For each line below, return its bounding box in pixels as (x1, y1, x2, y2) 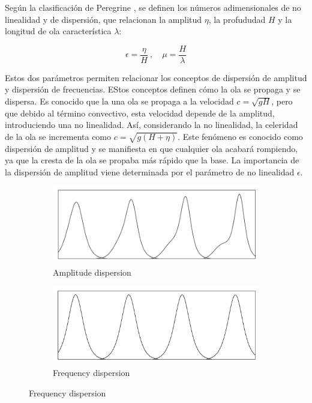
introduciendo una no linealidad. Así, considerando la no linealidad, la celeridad (5, 118, 298, 131)
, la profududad (208, 13, 266, 25)
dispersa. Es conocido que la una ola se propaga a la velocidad (5, 95, 234, 108)
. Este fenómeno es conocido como (178, 130, 303, 142)
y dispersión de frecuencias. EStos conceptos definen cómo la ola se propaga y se (5, 83, 301, 95)
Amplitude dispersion (53, 265, 131, 278)
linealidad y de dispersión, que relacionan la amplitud (5, 13, 202, 25)
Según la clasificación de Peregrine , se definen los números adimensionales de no (5, 1, 301, 13)
